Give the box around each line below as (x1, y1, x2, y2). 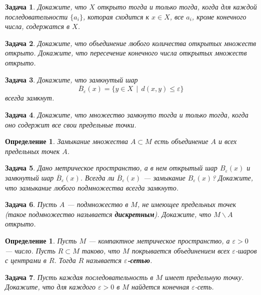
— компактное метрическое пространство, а (88, 235, 230, 245)
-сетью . (127, 255, 152, 265)
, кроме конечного (191, 11, 246, 21)
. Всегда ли (80, 172, 114, 182)
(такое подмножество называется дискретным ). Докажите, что (5, 208, 211, 219)
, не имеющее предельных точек (137, 199, 236, 209)
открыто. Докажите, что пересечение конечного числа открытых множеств (5, 47, 247, 58)
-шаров (235, 245, 257, 255)
